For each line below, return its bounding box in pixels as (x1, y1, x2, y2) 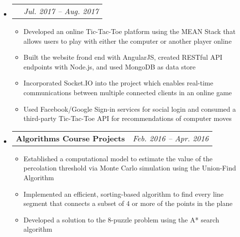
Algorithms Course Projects (16, 132, 125, 144)
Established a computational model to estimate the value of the (23, 153, 213, 163)
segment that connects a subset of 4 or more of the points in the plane (23, 198, 233, 208)
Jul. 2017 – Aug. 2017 (23, 5, 99, 17)
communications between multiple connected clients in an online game (23, 87, 232, 97)
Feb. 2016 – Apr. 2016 (132, 132, 209, 144)
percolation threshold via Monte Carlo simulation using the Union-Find (23, 163, 236, 173)
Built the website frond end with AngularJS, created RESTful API (23, 52, 223, 62)
